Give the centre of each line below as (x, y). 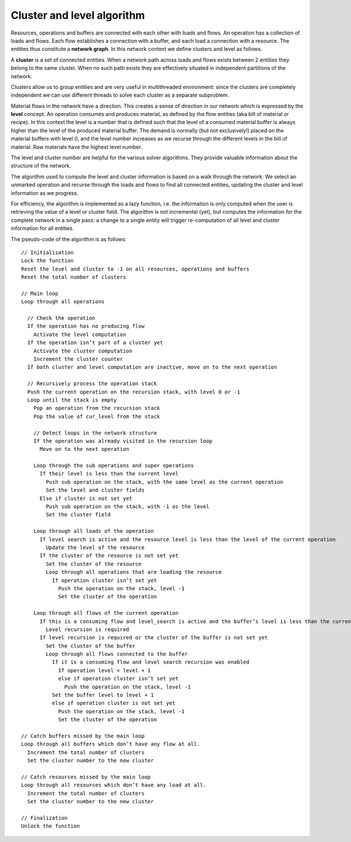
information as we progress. (45, 193)
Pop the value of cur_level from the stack (97, 416)
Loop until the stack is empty (72, 400)
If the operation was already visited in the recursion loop (123, 441)
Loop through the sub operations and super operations (113, 466)
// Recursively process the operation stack (92, 384)
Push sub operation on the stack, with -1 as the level (128, 507)
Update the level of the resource (95, 547)
